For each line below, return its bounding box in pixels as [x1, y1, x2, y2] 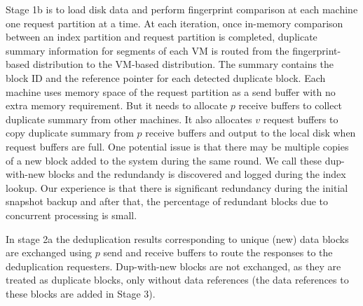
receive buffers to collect [238, 98, 343, 113]
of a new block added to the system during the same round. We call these [6, 153, 322, 167]
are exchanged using [6, 245, 93, 260]
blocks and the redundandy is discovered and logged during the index [48, 167, 346, 181]
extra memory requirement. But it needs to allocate [6, 98, 228, 113]
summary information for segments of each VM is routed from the [6, 43, 289, 57]
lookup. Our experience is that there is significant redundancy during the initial [6, 180, 348, 195]
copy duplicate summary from [6, 125, 134, 140]
